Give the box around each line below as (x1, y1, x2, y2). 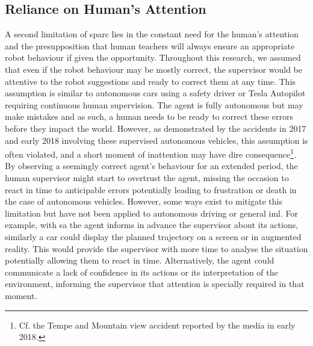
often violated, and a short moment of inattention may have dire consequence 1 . (5, 146, 297, 160)
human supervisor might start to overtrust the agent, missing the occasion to (5, 171, 289, 184)
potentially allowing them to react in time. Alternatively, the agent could (5, 254, 274, 267)
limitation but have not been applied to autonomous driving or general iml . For (5, 206, 299, 219)
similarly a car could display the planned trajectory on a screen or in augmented (5, 230, 302, 243)
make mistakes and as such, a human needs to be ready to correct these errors (5, 110, 294, 123)
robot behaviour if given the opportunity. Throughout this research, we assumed (5, 51, 301, 64)
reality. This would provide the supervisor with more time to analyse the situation (5, 242, 308, 255)
